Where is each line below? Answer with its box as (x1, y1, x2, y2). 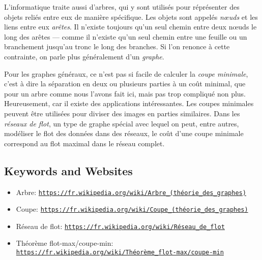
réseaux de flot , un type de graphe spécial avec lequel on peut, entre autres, (4, 118, 239, 128)
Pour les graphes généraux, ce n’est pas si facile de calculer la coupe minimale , (4, 68, 248, 79)
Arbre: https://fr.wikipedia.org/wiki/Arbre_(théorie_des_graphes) (16, 186, 246, 197)
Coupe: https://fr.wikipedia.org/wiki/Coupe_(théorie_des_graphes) (16, 204, 248, 214)
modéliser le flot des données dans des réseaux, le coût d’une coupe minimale (4, 128, 244, 139)
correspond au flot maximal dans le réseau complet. (4, 138, 165, 148)
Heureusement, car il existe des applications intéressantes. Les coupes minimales (4, 98, 254, 109)
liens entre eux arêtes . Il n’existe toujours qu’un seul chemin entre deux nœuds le (4, 21, 257, 32)
